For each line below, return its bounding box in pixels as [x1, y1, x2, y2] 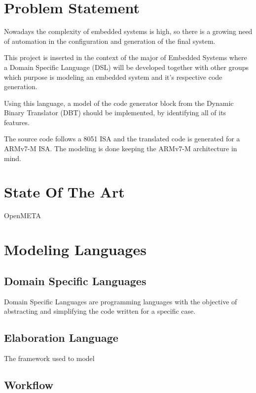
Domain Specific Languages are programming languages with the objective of [4, 296, 237, 306]
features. [4, 117, 30, 127]
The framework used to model [4, 353, 95, 363]
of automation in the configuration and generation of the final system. [4, 35, 216, 46]
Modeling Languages [4, 239, 146, 260]
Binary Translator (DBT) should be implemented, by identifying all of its [4, 107, 226, 118]
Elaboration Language [4, 330, 118, 345]
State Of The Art [4, 182, 125, 202]
